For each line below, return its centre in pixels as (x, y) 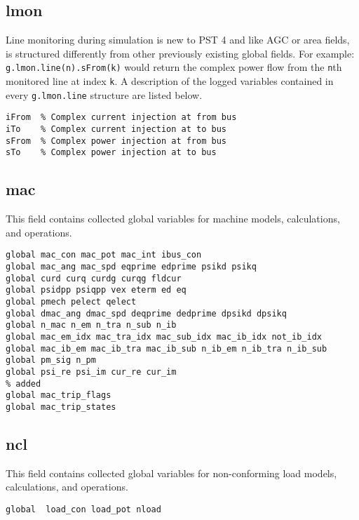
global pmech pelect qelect (71, 302)
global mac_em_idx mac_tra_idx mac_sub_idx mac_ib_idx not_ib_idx (164, 336)
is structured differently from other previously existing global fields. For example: (180, 53)
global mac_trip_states (61, 407)
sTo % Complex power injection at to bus (111, 153)
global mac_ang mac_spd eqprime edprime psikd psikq (131, 267)
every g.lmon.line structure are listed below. (104, 94)
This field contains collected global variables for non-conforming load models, (171, 473)
